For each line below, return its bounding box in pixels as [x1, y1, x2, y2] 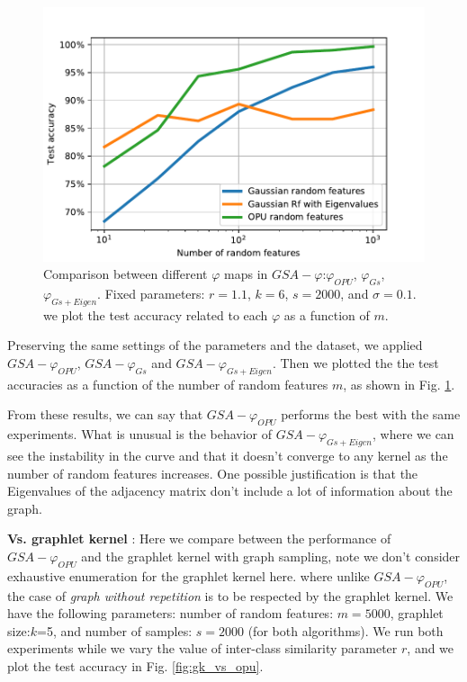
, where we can [373, 425, 454, 444]
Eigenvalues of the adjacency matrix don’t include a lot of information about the [7, 481, 453, 500]
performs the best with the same [281, 405, 461, 424]
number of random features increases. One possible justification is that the [7, 463, 418, 482]
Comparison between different [43, 265, 208, 283]
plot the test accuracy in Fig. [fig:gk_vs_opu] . [7, 656, 264, 675]
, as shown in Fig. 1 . [343, 374, 455, 393]
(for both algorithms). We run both [247, 621, 444, 640]
